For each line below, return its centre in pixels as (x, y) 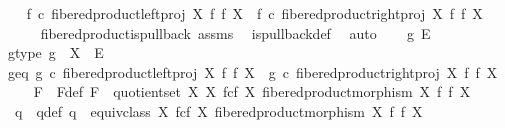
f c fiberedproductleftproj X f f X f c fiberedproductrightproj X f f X (254, 13)
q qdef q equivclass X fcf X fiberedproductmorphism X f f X (218, 110)
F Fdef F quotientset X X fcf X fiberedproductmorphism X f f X (252, 91)
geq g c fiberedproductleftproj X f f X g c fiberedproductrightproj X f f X (252, 71)
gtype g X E (55, 52)
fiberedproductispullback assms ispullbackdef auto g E (235, 32)
